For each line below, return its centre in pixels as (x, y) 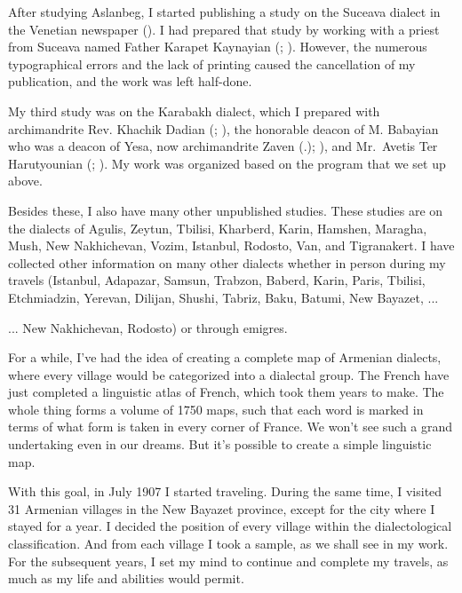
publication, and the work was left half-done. (130, 81)
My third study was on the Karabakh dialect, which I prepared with (194, 111)
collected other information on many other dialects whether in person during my (227, 262)
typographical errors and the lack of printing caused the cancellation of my (212, 63)
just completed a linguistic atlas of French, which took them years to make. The (226, 392)
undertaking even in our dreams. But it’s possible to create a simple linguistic (220, 444)
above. (25, 181)
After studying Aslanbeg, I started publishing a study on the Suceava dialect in (224, 12)
